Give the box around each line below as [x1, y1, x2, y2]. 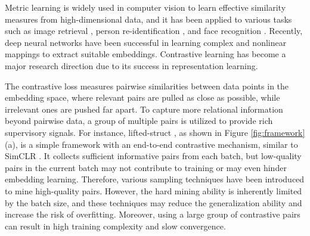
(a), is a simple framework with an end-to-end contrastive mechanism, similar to [5, 138, 298, 150]
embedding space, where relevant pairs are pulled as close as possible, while [5, 91, 280, 104]
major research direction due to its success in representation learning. [5, 59, 258, 72]
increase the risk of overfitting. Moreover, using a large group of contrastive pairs [5, 208, 300, 221]
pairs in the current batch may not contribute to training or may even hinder [5, 161, 287, 173]
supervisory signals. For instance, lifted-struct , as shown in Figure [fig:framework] [5, 126, 305, 138]
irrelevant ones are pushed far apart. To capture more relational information [5, 103, 283, 115]
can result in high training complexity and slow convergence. [5, 219, 226, 232]
